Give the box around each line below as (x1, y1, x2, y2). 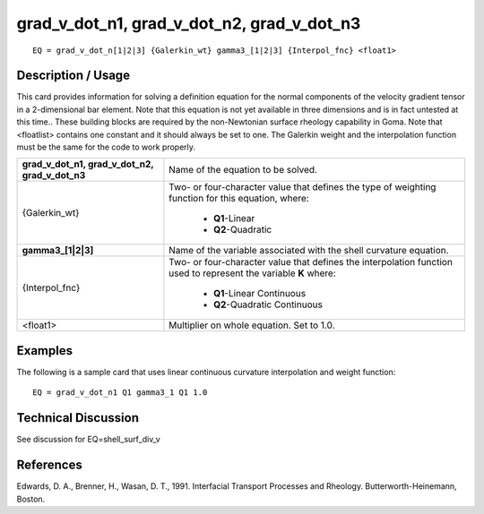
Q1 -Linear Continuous (213, 287, 307, 300)
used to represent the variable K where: (169, 267, 336, 279)
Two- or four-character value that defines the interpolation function (169, 256, 453, 269)
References (16, 458, 82, 473)
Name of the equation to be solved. (169, 164, 318, 176)
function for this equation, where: (169, 193, 309, 205)
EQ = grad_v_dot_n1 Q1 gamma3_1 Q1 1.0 (32, 388, 208, 398)
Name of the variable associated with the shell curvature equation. (169, 244, 449, 257)
